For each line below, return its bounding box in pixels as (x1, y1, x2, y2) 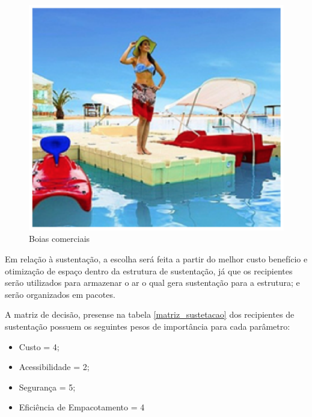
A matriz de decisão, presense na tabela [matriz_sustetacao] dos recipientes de (5, 308, 295, 321)
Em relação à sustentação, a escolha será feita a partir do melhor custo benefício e (5, 253, 308, 265)
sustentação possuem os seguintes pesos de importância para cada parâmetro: (5, 320, 290, 332)
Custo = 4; (19, 340, 60, 353)
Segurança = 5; (19, 380, 76, 393)
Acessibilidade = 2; (19, 360, 90, 373)
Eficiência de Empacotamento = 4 (19, 401, 145, 413)
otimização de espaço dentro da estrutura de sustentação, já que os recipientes (5, 264, 293, 277)
